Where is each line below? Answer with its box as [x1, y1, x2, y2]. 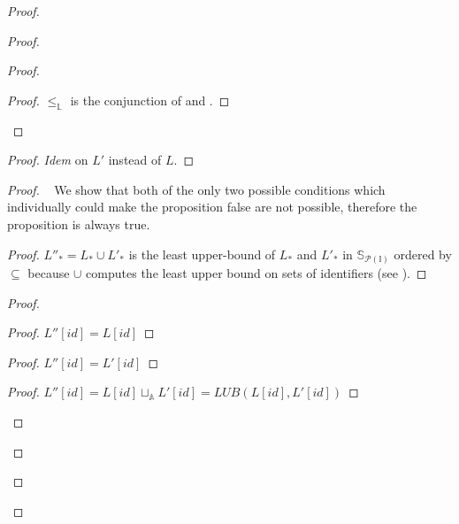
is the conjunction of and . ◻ [70, 90, 230, 109]
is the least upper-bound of [128, 244, 276, 263]
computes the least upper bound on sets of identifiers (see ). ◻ [86, 264, 427, 282]
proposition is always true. [7, 214, 150, 233]
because [27, 264, 70, 282]
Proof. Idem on [7, 150, 88, 169]
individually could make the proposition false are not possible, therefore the [7, 197, 417, 216]
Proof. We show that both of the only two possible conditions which [7, 180, 386, 198]
